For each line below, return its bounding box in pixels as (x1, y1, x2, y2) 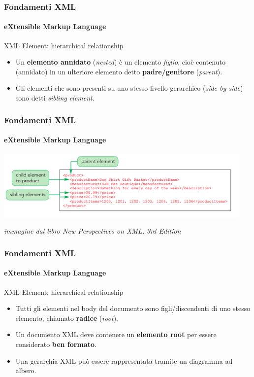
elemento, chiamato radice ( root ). (15, 312, 118, 323)
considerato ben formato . (15, 339, 96, 349)
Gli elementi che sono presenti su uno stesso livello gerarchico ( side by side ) (15, 83, 243, 93)
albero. (15, 365, 36, 376)
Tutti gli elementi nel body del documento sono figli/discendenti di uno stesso (15, 303, 251, 313)
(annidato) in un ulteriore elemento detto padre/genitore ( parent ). (15, 66, 222, 76)
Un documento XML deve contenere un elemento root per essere (15, 329, 217, 340)
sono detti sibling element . (15, 93, 95, 103)
